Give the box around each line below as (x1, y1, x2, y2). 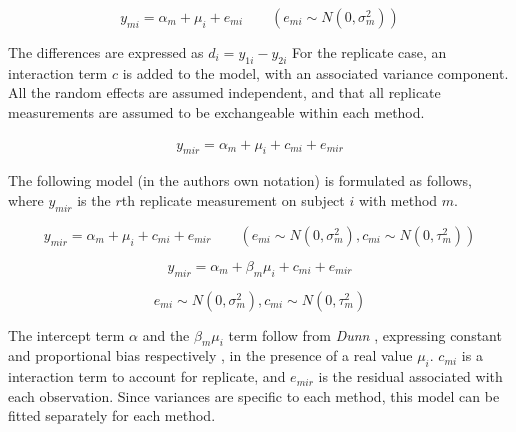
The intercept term (8, 324, 125, 345)
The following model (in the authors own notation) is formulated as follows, (8, 170, 472, 191)
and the (142, 324, 190, 345)
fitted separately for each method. (8, 405, 216, 426)
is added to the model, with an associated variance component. (122, 62, 509, 83)
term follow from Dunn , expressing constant (228, 324, 502, 345)
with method (358, 190, 438, 210)
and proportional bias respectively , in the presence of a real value (8, 345, 413, 366)
